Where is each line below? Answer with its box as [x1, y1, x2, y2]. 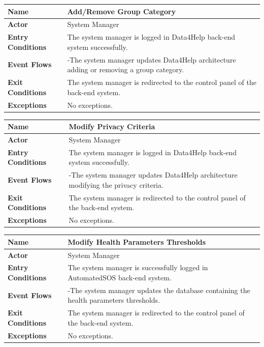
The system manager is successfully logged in [68, 262, 208, 273]
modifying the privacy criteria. [69, 179, 163, 190]
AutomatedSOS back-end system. [68, 272, 172, 282]
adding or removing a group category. [67, 64, 184, 75]
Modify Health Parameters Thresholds [68, 236, 206, 247]
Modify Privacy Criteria [69, 121, 155, 132]
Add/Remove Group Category [67, 6, 176, 16]
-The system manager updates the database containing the [68, 284, 250, 295]
